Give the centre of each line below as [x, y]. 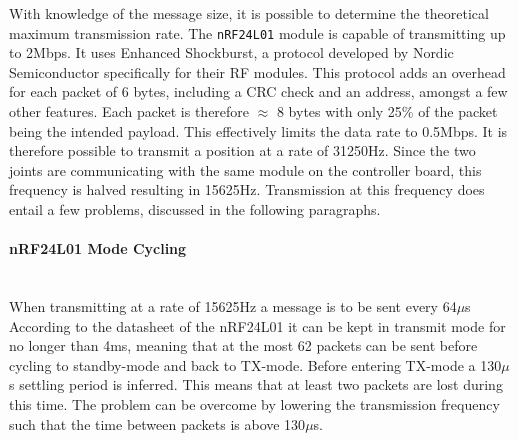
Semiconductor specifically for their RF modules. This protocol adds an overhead [257, 71]
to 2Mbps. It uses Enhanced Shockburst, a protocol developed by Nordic [231, 52]
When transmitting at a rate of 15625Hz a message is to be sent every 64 [233, 305]
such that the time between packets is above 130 [157, 423]
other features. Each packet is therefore [129, 111]
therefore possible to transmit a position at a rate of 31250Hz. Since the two [242, 150]
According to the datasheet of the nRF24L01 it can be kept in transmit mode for [257, 325]
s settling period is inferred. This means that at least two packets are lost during [256, 384]
